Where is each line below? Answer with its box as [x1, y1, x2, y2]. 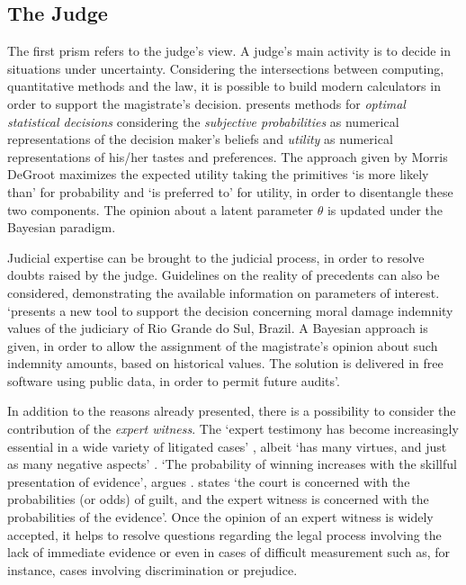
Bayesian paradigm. [7, 218, 116, 237]
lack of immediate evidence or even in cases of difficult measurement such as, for [7, 543, 450, 562]
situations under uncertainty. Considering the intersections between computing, [7, 58, 444, 77]
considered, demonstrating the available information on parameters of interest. [7, 283, 440, 301]
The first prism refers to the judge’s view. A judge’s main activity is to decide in [7, 41, 451, 60]
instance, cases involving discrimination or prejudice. [7, 560, 298, 579]
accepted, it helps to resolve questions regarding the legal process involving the [7, 525, 442, 544]
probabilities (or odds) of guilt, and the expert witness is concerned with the [7, 490, 429, 508]
